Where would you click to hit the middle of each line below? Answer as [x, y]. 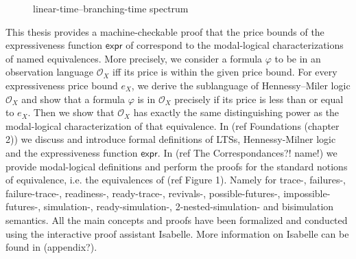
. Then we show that [71, 112]
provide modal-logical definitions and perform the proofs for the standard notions [177, 166]
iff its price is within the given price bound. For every [225, 72]
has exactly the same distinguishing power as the [236, 112]
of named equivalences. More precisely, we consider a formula [134, 58]
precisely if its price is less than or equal [259, 99]
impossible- [307, 193]
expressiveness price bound [62, 85]
